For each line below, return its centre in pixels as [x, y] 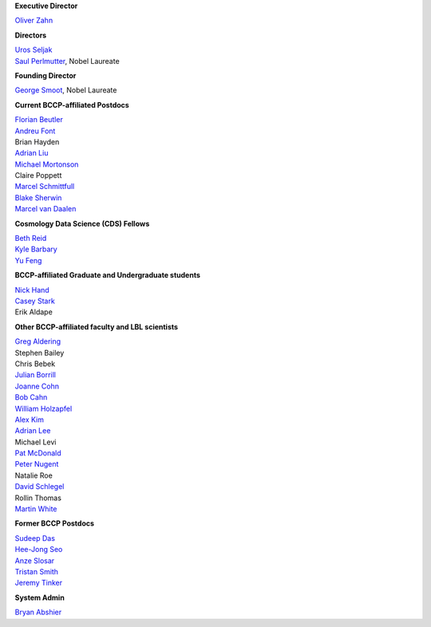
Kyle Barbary [36, 249]
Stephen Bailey [40, 353]
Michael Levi [36, 442]
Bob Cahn [31, 397]
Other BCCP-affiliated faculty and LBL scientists [97, 326]
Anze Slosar [35, 560]
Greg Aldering [38, 341]
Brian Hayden [37, 142]
